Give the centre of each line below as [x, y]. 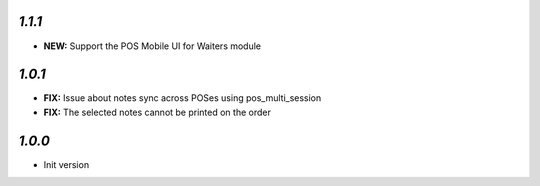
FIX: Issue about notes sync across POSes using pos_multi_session [182, 98]
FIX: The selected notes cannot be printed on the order [157, 112]
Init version [66, 164]
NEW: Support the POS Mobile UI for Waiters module [152, 46]
